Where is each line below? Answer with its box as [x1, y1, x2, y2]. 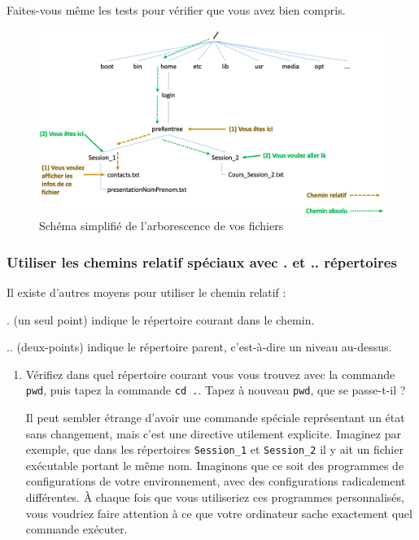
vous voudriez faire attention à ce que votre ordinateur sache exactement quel [25, 504, 412, 521]
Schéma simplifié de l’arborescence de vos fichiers [39, 217, 284, 234]
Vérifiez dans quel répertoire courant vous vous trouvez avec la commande [25, 365, 395, 382]
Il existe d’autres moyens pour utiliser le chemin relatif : [7, 283, 286, 300]
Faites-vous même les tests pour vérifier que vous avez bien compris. [7, 2, 346, 18]
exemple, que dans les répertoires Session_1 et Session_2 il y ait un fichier [25, 441, 404, 458]
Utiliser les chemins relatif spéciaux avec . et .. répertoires [7, 251, 397, 272]
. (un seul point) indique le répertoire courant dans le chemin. [7, 311, 315, 328]
